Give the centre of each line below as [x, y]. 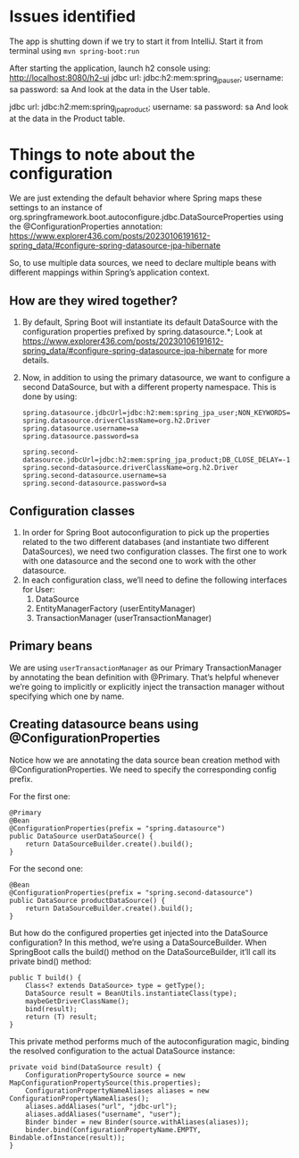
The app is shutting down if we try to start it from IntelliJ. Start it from [136, 41]
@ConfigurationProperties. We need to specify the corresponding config [143, 769]
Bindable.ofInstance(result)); [67, 1137]
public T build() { [46, 977]
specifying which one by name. [67, 696]
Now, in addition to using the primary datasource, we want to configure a [156, 378]
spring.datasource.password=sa [80, 437]
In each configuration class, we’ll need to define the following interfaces [154, 580]
